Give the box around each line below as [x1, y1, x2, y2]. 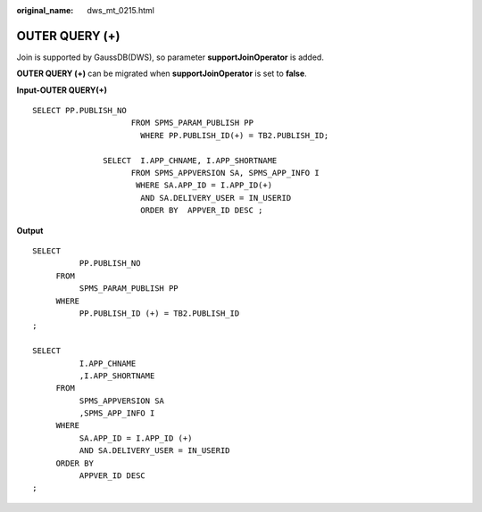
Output [16, 225, 44, 235]
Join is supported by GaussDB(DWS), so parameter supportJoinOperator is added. [16, 52, 325, 62]
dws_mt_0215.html [87, 5, 155, 15]
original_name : [16, 5, 74, 15]
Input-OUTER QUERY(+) [16, 85, 107, 95]
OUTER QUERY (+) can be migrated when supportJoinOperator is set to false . [16, 68, 307, 79]
